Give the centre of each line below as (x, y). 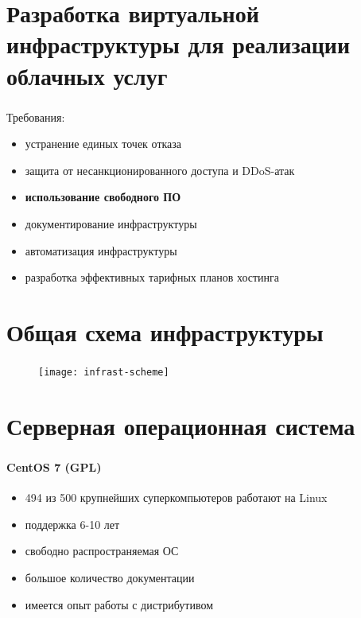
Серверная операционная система (181, 425)
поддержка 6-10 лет (72, 524)
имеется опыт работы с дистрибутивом (119, 604)
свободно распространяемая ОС (102, 551)
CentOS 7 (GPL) (54, 467)
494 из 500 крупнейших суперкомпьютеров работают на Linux (176, 498)
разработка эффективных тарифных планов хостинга (152, 277)
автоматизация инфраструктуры (101, 250)
